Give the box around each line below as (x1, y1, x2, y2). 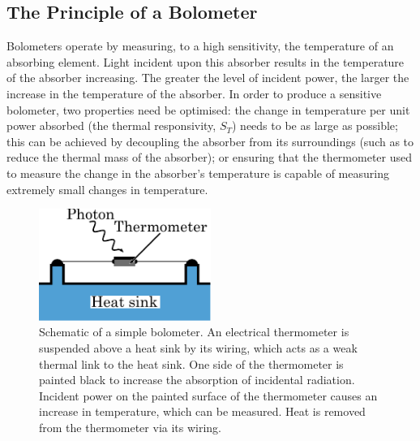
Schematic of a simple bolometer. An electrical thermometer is (39, 323, 349, 340)
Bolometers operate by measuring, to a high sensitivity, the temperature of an (6, 37, 394, 54)
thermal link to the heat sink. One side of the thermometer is (39, 355, 344, 372)
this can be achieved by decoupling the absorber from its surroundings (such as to (6, 132, 414, 149)
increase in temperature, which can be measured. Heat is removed (39, 403, 366, 420)
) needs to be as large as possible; (232, 117, 398, 134)
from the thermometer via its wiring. (39, 419, 222, 435)
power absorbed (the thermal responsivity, (6, 117, 216, 134)
